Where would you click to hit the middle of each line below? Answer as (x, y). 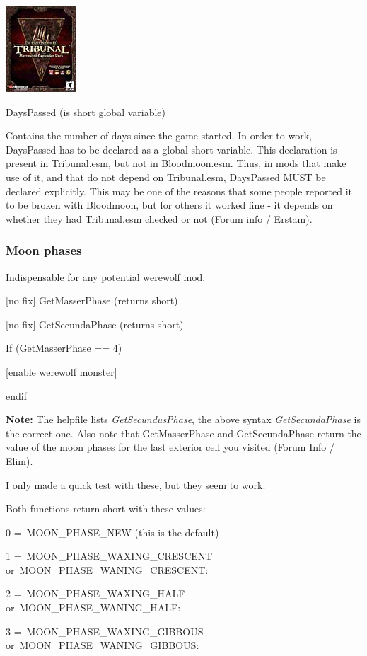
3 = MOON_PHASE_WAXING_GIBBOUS (105, 631)
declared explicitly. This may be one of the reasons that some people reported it (179, 191)
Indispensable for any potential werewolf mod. (106, 276)
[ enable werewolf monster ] (62, 371)
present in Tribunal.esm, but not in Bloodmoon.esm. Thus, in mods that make (176, 163)
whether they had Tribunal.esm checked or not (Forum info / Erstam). (159, 218)
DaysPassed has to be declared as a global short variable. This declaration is (171, 149)
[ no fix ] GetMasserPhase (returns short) (92, 300)
